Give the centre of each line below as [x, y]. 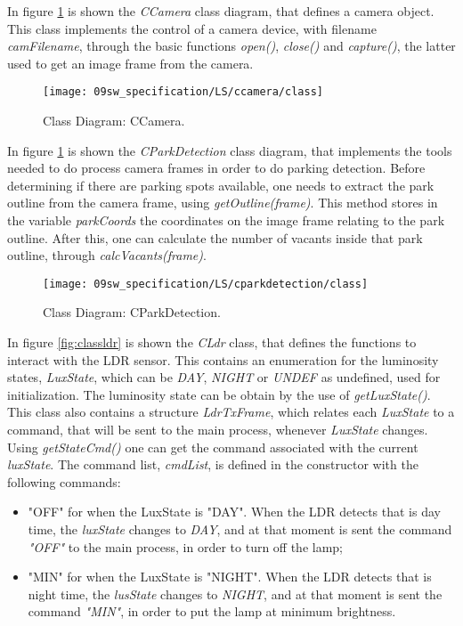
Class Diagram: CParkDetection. [132, 312]
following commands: [64, 481]
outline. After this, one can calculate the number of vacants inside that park [215, 237]
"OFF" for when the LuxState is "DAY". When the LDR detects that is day [234, 512]
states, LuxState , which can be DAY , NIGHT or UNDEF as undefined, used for [224, 377]
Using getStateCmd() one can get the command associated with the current [213, 447]
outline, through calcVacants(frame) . [107, 255]
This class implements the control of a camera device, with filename [192, 28]
